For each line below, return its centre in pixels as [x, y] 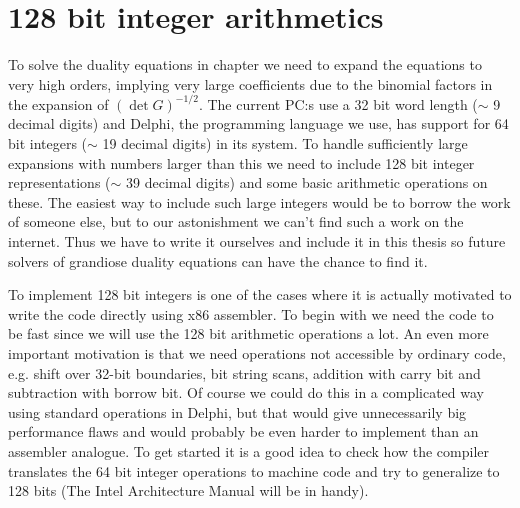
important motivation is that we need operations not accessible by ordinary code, [257, 352]
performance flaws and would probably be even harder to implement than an [243, 431]
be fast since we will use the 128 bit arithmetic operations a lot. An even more [248, 333]
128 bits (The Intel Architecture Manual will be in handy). [188, 490]
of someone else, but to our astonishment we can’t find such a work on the [236, 221]
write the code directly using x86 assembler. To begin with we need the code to [251, 313]
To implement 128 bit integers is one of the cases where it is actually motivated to [260, 294]
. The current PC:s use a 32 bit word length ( [338, 103]
